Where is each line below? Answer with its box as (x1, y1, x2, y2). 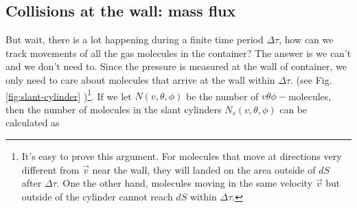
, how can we (279, 32, 334, 47)
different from (21, 162, 80, 176)
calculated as (5, 115, 60, 130)
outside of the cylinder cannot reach (21, 189, 173, 203)
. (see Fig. (290, 72, 332, 86)
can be (279, 102, 308, 116)
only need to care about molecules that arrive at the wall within (5, 72, 275, 86)
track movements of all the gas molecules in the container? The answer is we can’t (5, 45, 352, 60)
